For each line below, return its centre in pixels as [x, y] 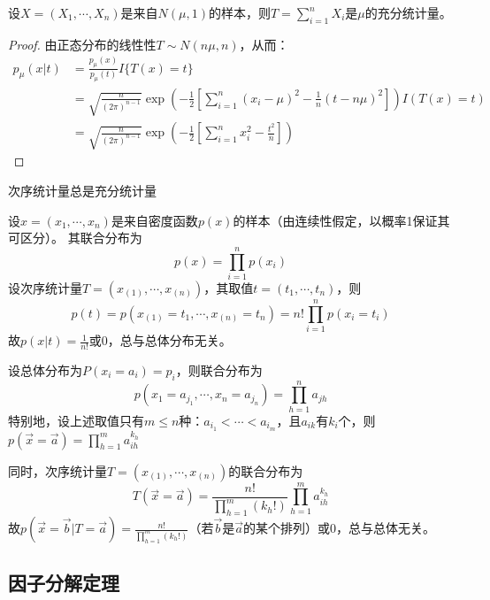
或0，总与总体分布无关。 [160, 340]
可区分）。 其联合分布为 [75, 238]
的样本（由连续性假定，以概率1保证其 [341, 220]
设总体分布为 [45, 369]
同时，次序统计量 [57, 470]
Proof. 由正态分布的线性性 [82, 44]
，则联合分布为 [219, 369]
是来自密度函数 [154, 220]
